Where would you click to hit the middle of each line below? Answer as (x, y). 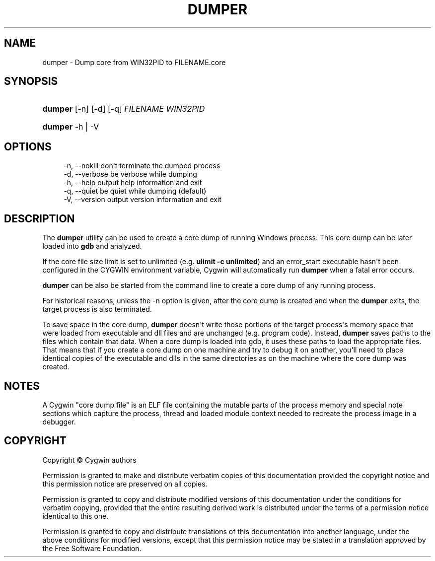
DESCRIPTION (39, 218)
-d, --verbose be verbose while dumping (130, 174)
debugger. (59, 421)
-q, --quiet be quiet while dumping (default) (135, 191)
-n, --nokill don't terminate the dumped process (142, 166)
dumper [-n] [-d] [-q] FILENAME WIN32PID (124, 109)
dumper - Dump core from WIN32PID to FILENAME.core (134, 62)
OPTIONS (28, 146)
